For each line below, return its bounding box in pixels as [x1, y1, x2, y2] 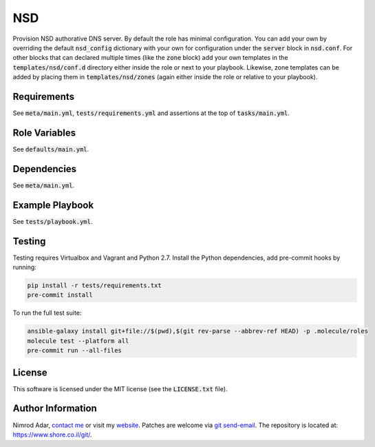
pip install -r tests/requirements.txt [27, 282, 162, 289]
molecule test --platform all [27, 337, 129, 344]
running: [12, 263, 37, 271]
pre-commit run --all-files [27, 346, 122, 355]
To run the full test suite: [12, 309, 82, 317]
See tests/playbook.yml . [12, 217, 93, 225]
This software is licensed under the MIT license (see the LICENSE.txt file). [12, 384, 228, 393]
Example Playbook [12, 199, 94, 211]
